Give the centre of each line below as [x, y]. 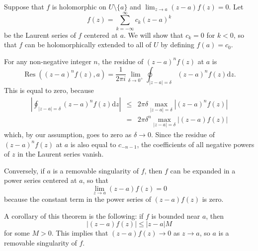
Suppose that [24, 6]
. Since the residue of [183, 134]
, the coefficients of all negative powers [196, 144]
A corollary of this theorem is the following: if [74, 215]
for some [17, 233]
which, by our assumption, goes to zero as [68, 134]
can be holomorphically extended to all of [88, 44]
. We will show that [154, 35]
